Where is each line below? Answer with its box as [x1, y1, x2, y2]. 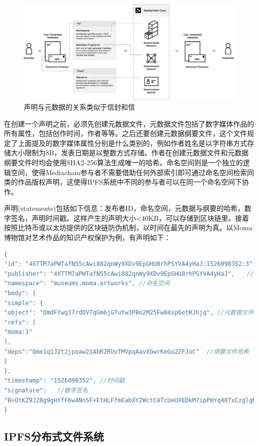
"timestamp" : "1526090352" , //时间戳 [4, 377, 125, 384]
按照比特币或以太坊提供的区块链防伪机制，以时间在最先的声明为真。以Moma [4, 222, 253, 233]
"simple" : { [4, 299, 43, 307]
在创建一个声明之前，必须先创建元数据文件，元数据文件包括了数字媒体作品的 [4, 118, 254, 128]
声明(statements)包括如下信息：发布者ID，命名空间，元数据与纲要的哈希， [4, 203, 245, 213]
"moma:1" [4, 328, 33, 336]
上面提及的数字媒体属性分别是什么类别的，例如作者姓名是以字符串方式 [17, 137, 247, 148]
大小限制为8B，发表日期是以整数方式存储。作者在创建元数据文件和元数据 [10, 147, 249, 158]
